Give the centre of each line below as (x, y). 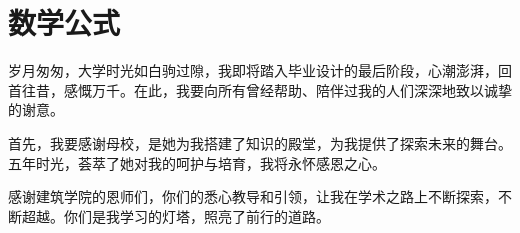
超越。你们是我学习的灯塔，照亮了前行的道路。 (175, 215)
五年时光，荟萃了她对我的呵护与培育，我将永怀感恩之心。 (197, 162)
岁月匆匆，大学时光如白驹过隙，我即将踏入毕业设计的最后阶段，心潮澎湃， (253, 70)
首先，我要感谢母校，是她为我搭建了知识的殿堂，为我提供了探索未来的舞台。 (260, 142)
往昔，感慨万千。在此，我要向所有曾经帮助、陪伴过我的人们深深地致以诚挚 (266, 89)
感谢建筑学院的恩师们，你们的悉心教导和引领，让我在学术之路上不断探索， (253, 196)
